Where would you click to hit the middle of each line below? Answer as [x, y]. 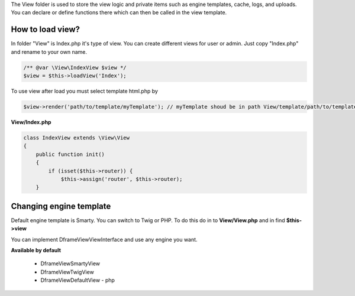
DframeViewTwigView [67, 272]
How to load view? [45, 30]
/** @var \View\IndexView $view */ [75, 67]
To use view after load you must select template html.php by [84, 91]
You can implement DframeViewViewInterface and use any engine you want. [104, 239]
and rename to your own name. [49, 52]
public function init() [70, 154]
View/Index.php [31, 122]
